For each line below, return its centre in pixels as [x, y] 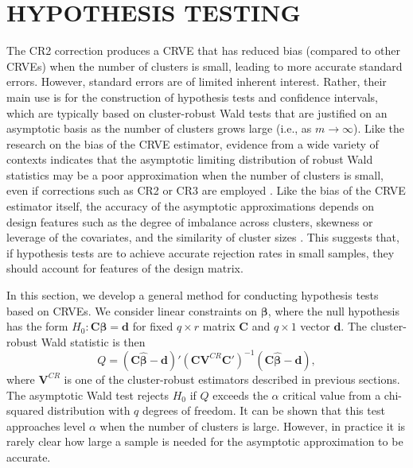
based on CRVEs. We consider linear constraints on [132, 310]
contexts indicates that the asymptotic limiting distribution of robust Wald [190, 159]
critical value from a [332, 395]
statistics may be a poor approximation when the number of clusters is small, [195, 174]
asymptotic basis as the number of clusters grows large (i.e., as [159, 128]
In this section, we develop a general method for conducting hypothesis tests [193, 295]
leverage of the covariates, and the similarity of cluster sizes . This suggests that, [203, 237]
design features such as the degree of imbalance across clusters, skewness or [190, 221]
